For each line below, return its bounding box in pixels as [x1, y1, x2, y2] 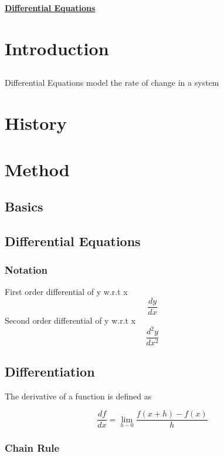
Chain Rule [5, 441, 60, 455]
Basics [5, 197, 43, 216]
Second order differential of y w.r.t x [5, 314, 136, 327]
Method [5, 157, 70, 181]
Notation [5, 263, 47, 277]
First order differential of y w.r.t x [5, 285, 128, 298]
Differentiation [5, 362, 95, 380]
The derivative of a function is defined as [5, 389, 152, 402]
